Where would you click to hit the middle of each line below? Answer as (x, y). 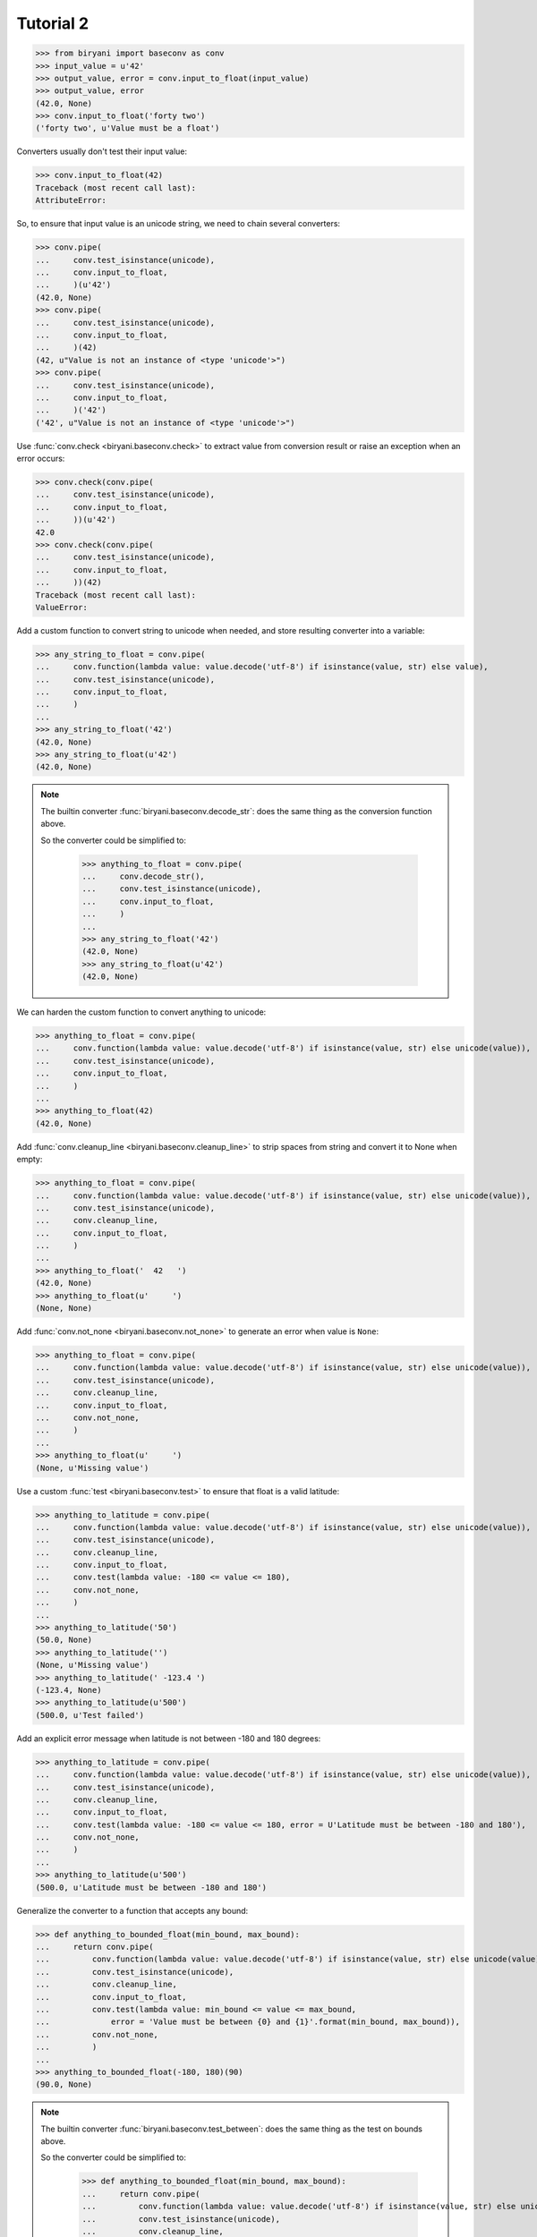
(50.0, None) (64, 1640)
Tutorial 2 (53, 23)
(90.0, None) (64, 2084)
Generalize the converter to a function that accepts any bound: (132, 1910)
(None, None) (64, 1308)
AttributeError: (71, 200)
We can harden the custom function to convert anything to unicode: (141, 1012)
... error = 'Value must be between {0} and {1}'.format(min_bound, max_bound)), (248, 2022)
